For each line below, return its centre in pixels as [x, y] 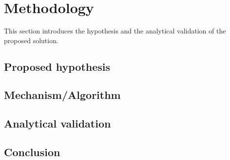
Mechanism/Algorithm [62, 95]
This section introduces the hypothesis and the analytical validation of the [115, 31]
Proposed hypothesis [57, 66]
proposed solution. [31, 40]
